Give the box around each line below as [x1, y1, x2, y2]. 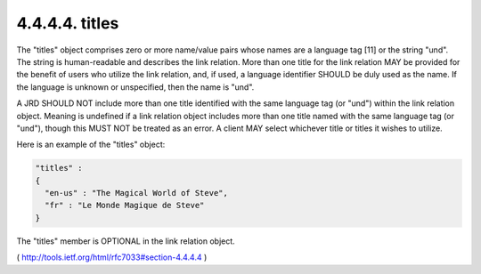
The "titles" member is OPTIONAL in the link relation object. [16, 236, 235, 246]
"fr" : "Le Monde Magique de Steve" [45, 200, 205, 211]
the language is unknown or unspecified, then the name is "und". [16, 81, 255, 93]
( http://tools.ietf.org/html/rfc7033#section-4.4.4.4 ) [16, 252, 208, 262]
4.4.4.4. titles [16, 13, 119, 33]
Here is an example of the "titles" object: [16, 139, 166, 150]
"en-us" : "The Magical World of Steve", [45, 188, 229, 198]
